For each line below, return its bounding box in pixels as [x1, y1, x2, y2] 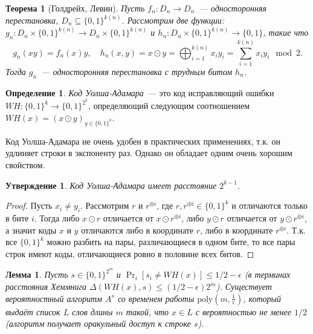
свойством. [5, 159, 45, 171]
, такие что [263, 26, 309, 39]
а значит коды [5, 223, 57, 236]
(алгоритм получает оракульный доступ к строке [5, 317, 191, 330]
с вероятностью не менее [195, 305, 291, 318]
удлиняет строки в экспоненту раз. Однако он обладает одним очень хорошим [5, 146, 292, 159]
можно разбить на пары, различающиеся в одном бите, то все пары [47, 235, 295, 248]
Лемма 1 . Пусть [5, 268, 68, 281]
